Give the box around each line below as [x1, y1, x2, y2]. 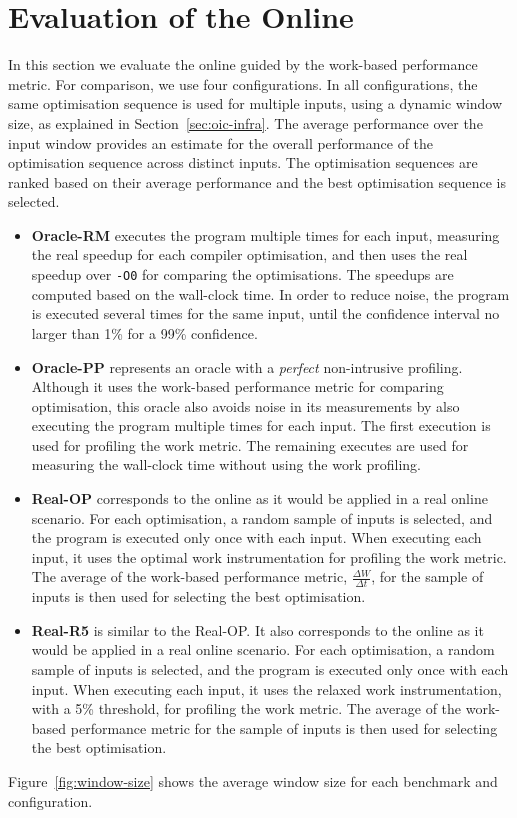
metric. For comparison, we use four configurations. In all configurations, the [8, 73, 478, 94]
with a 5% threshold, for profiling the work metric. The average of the [31, 698, 462, 719]
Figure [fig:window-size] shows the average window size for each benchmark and [8, 771, 498, 792]
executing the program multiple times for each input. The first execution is [31, 415, 491, 436]
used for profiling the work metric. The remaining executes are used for [31, 434, 469, 455]
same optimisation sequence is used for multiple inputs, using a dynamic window [8, 93, 503, 114]
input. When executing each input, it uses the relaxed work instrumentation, [31, 678, 502, 699]
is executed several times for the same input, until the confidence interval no [31, 303, 500, 324]
